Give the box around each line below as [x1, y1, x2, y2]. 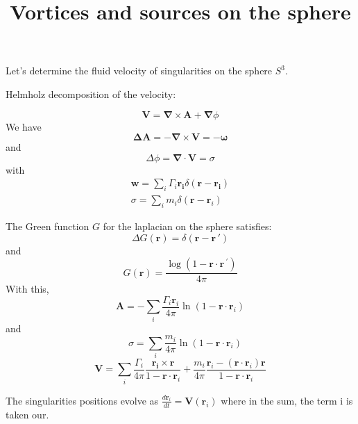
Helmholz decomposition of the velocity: [6, 86, 176, 101]
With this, [6, 282, 49, 296]
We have [6, 119, 42, 133]
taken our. [6, 407, 49, 421]
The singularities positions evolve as [6, 393, 159, 407]
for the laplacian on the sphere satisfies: [103, 219, 272, 233]
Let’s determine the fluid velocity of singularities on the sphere [6, 63, 273, 78]
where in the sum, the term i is [221, 393, 353, 407]
